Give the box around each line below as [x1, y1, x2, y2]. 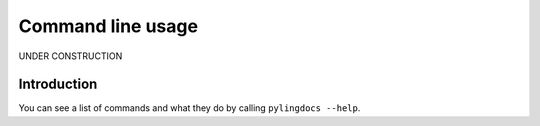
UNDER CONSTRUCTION [18, 50, 123, 62]
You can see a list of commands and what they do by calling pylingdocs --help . [18, 102, 361, 114]
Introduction [18, 76, 98, 93]
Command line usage [18, 15, 199, 37]
